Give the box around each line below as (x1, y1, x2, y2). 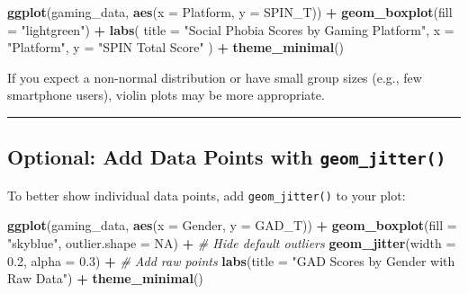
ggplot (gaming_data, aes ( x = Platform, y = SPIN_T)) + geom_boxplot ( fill (7, 3, 453, 21)
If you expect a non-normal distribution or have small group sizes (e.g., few (7, 67, 422, 86)
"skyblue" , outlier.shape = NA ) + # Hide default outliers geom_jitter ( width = (7, 234, 456, 252)
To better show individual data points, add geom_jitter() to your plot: (7, 185, 406, 204)
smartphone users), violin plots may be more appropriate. (7, 85, 325, 104)
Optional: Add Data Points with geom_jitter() (7, 143, 446, 171)
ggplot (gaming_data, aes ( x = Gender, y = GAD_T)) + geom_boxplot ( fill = (7, 216, 457, 235)
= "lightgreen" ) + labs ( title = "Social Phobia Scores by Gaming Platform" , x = (7, 20, 454, 39)
